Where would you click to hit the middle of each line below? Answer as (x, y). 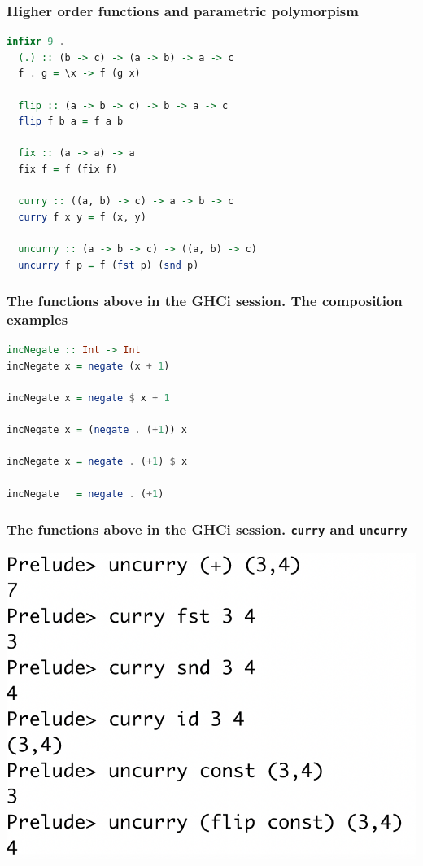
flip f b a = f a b (71, 122)
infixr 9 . (36, 42)
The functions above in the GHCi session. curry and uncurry (207, 529)
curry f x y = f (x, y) (82, 217)
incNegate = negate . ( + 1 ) (85, 494)
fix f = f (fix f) (68, 169)
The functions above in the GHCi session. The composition (205, 301)
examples (37, 319)
